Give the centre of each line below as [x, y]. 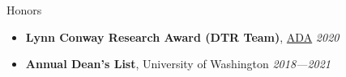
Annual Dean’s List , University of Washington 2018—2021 [178, 64]
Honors [24, 10]
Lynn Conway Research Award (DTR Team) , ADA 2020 [182, 36]
